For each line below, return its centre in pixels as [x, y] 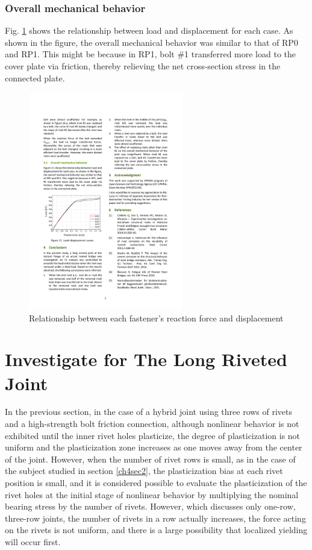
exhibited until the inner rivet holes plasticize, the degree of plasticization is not [153, 435]
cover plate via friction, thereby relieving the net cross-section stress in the [143, 66]
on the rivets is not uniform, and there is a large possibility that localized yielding [156, 530]
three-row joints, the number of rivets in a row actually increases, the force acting [155, 518]
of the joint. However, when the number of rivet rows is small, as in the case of [150, 459]
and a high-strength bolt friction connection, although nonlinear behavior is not [152, 424]
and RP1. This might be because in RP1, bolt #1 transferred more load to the [150, 54]
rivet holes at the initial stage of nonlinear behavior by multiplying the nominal [152, 494]
